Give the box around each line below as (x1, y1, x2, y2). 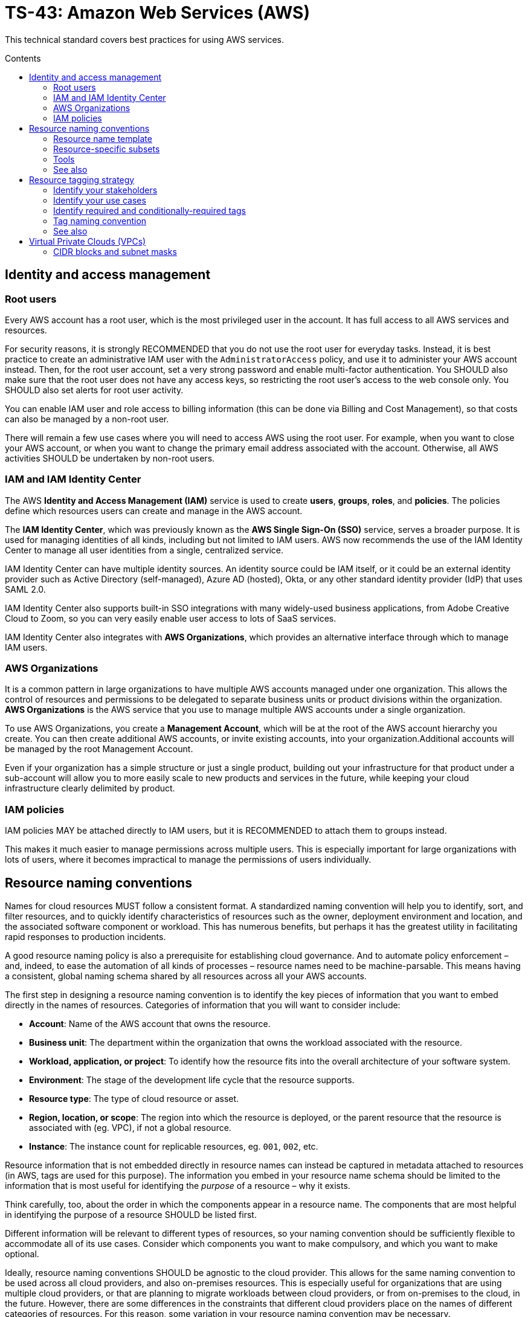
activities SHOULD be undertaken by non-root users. (5, 452, 215, 463)
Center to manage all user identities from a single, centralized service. (5, 544, 284, 555)
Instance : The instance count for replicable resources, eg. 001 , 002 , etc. (29, 1141, 318, 1152)
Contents (5, 53, 41, 63)
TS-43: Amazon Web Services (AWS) (5, 2, 310, 23)
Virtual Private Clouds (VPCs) (29, 236, 146, 246)
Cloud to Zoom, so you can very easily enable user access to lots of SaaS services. (5, 613, 336, 623)
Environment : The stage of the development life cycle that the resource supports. (29, 1075, 355, 1086)
